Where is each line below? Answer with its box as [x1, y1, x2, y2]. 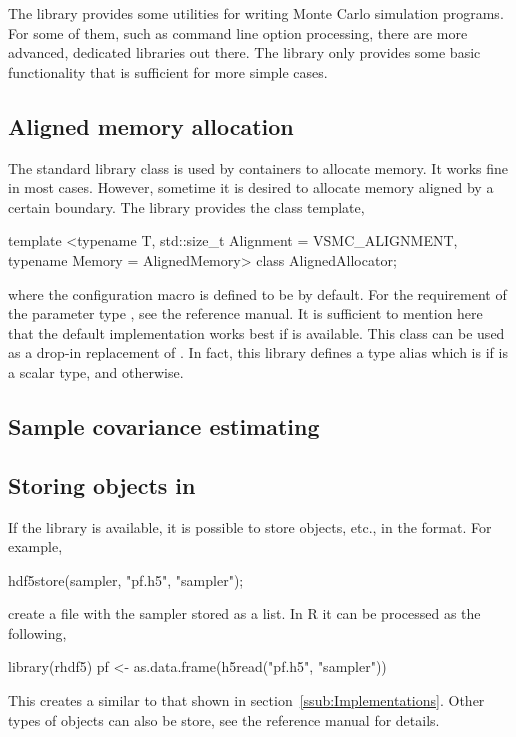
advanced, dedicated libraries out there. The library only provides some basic [8, 42, 481, 63]
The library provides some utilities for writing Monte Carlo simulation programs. [8, 3, 504, 23]
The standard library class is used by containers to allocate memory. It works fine [8, 157, 509, 178]
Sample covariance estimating [8, 410, 320, 441]
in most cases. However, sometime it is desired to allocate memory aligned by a [8, 177, 494, 198]
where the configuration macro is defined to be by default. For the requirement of [8, 283, 507, 304]
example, [8, 536, 63, 557]
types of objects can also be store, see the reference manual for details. [8, 709, 440, 730]
